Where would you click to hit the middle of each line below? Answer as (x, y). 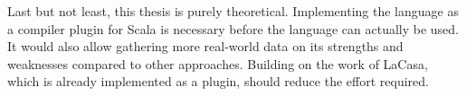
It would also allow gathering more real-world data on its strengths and (205, 46)
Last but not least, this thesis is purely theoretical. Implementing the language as (233, 11)
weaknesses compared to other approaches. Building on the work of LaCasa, (218, 63)
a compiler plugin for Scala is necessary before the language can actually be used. (233, 28)
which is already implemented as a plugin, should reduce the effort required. (218, 81)
